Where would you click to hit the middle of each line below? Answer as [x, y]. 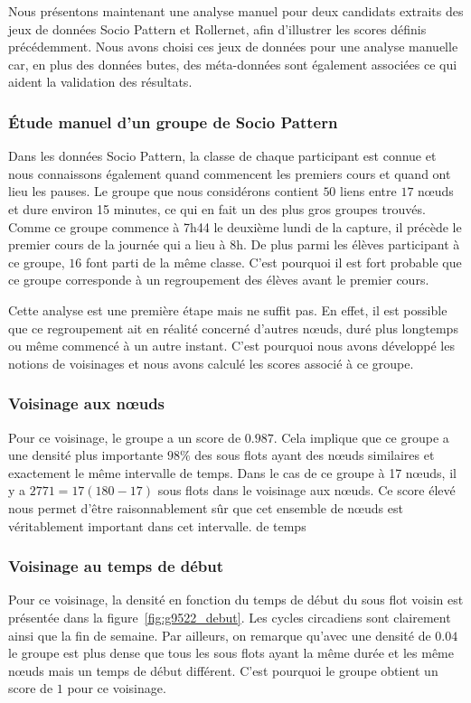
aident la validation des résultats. [100, 82]
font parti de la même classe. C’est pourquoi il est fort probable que [273, 262]
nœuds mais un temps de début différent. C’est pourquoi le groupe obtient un [223, 670]
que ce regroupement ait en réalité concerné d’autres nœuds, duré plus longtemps [233, 328]
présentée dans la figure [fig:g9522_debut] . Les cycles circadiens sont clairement [230, 617]
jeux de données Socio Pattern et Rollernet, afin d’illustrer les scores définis [217, 28]
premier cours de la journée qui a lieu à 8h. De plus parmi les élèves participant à [234, 244]
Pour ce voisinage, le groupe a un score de [125, 437]
